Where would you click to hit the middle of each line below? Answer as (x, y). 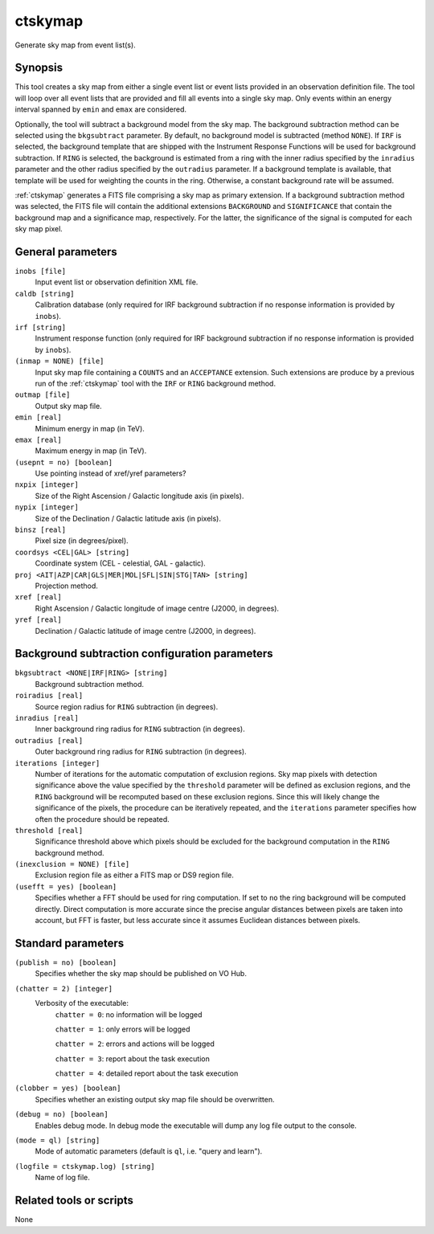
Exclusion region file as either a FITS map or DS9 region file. (135, 875)
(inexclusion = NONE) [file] (72, 864)
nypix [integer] (47, 507)
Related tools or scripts (74, 1201)
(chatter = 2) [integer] (63, 989)
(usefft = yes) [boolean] (66, 887)
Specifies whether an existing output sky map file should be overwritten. (155, 1099)
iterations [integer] (57, 763)
